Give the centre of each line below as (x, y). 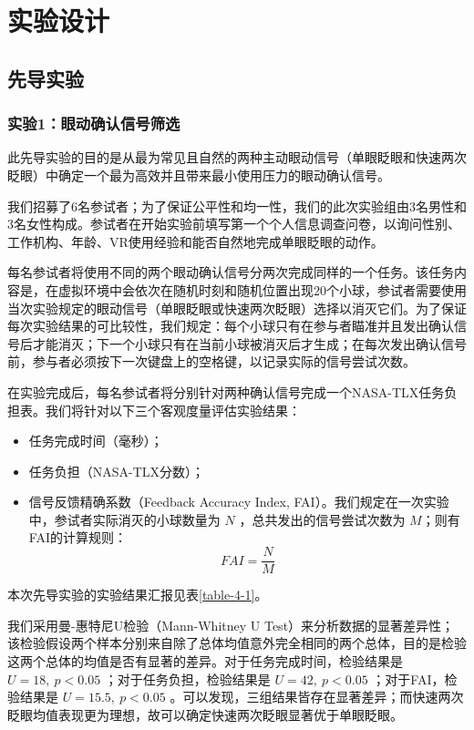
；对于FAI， (408, 679)
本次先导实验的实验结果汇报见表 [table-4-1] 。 (138, 595)
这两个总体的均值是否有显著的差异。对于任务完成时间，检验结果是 (205, 660)
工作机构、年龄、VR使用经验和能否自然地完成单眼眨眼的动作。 (196, 241)
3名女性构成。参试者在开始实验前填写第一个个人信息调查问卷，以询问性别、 (234, 224)
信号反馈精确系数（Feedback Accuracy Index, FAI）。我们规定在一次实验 (239, 502)
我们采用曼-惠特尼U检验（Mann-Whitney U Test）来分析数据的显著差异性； (231, 625)
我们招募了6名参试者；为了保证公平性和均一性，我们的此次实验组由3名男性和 (237, 206)
